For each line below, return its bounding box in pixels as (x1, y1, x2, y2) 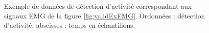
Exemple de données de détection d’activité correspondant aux (4, 1, 192, 11)
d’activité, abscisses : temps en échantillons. (4, 20, 135, 30)
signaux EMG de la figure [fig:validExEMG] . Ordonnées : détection (4, 10, 205, 20)
